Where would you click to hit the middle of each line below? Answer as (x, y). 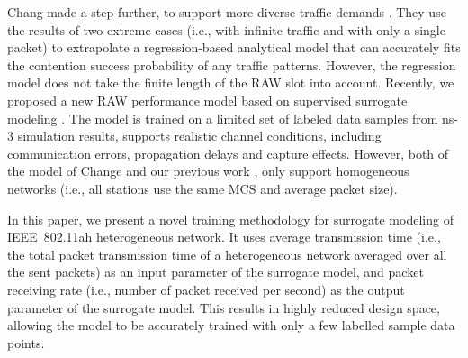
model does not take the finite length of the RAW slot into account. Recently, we (231, 83)
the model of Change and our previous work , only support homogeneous (208, 171)
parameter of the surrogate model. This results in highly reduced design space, (224, 307)
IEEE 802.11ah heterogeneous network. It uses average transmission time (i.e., (224, 237)
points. (26, 342)
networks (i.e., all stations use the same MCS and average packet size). (202, 188)
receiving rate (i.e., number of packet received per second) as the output (206, 289)
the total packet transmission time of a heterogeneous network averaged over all (227, 254)
